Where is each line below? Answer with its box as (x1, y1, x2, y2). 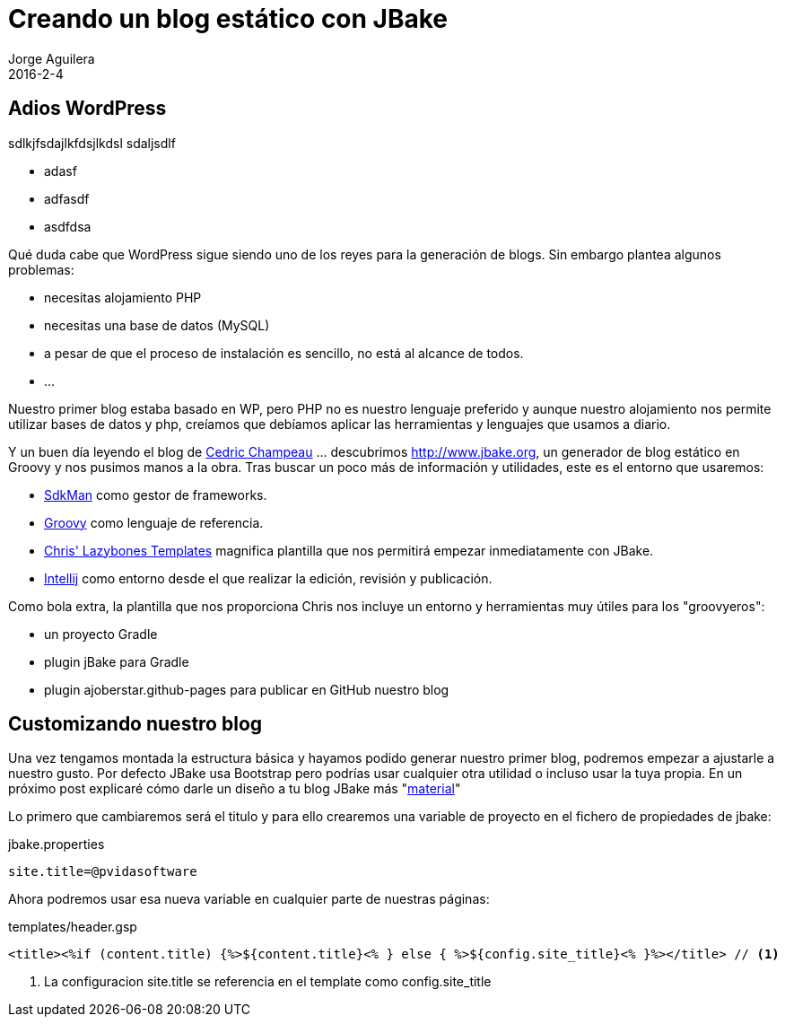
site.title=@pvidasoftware (8, 864, 197, 880)
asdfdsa (44, 218, 92, 234)
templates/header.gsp (8, 919, 137, 935)
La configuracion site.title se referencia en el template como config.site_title (44, 974, 492, 990)
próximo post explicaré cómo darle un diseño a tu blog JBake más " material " (8, 781, 461, 797)
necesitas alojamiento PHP (44, 289, 202, 305)
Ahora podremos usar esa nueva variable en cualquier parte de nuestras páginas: (8, 891, 490, 907)
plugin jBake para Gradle (44, 653, 189, 670)
